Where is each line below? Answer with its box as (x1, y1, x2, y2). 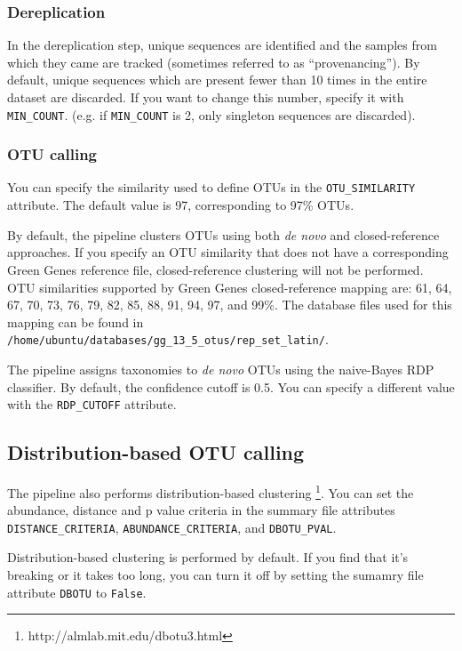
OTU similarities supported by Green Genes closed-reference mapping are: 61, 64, (7, 277, 452, 296)
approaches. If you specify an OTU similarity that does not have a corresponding (7, 243, 449, 261)
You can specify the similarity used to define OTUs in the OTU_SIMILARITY (7, 178, 416, 197)
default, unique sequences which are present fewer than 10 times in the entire (7, 70, 427, 89)
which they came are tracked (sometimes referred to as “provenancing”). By (7, 52, 420, 71)
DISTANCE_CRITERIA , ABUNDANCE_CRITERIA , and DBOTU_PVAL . (7, 518, 337, 536)
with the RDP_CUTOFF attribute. (7, 395, 177, 414)
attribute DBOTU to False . (7, 583, 147, 601)
